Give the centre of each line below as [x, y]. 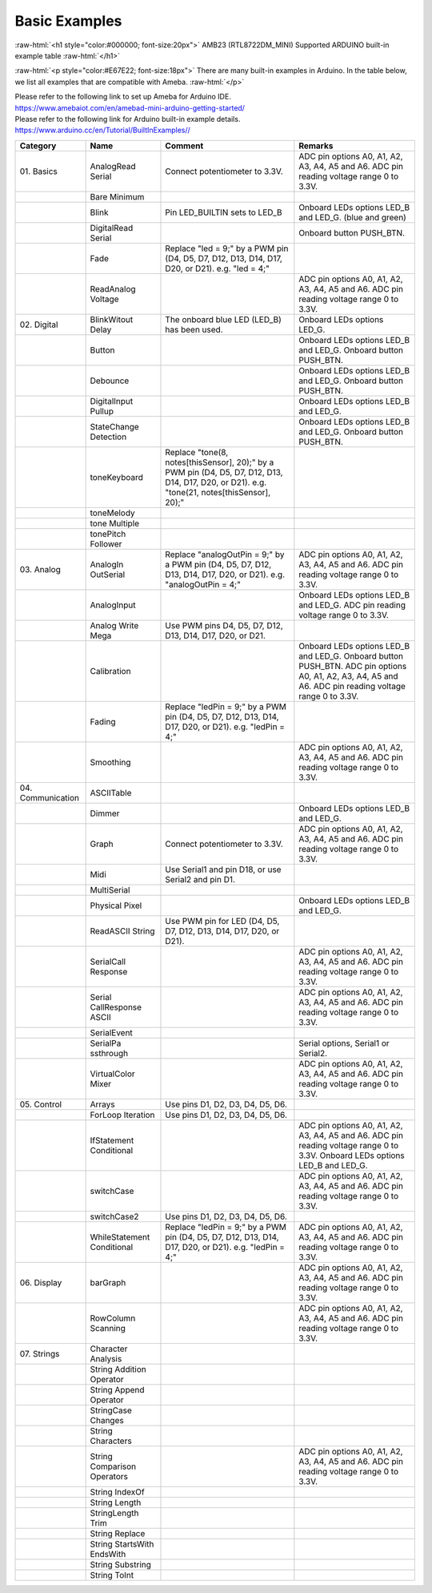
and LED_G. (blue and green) [353, 217]
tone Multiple [115, 523]
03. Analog [40, 569]
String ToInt [112, 1575]
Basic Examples [68, 21]
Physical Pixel [116, 905]
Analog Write [114, 625]
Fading [103, 721]
